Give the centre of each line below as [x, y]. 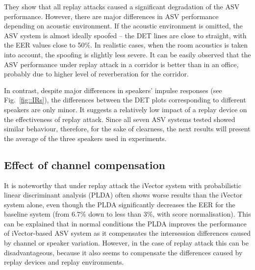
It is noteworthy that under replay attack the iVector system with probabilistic [123, 185]
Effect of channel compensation [85, 164]
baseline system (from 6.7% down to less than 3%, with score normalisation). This [127, 214]
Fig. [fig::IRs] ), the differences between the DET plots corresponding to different [125, 100]
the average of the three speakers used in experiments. [85, 138]
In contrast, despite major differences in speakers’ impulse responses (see [113, 90]
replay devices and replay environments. [64, 262]
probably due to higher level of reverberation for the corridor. [96, 74]
